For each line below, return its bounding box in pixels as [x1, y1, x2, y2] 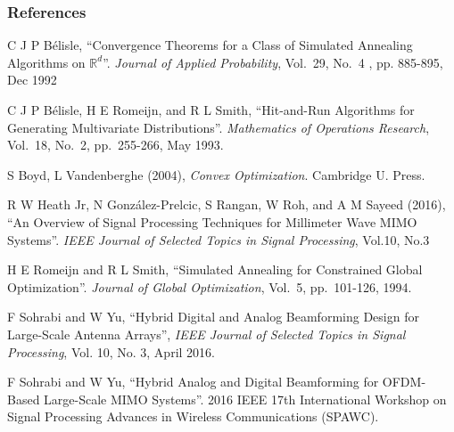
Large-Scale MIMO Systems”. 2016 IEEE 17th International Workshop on [44, 389, 447, 408]
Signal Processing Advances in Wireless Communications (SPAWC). [7, 407, 379, 426]
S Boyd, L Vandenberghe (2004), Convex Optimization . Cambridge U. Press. [7, 165, 425, 183]
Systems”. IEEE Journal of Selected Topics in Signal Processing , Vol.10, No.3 [7, 230, 430, 249]
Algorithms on [7, 53, 86, 71]
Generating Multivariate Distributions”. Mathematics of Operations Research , [7, 118, 430, 136]
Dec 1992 [7, 70, 57, 89]
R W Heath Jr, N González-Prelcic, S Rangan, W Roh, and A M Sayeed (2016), [7, 195, 446, 214]
